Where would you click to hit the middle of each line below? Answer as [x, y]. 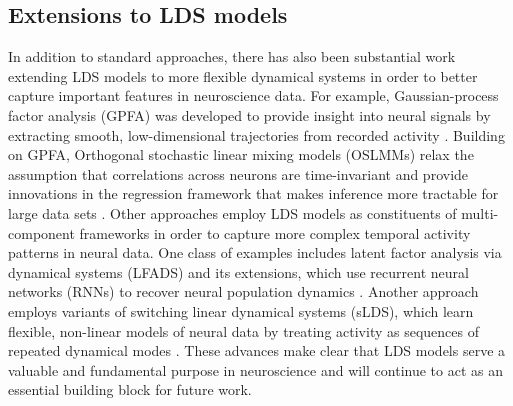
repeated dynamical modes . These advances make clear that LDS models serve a [257, 350]
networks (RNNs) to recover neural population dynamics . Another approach [243, 291]
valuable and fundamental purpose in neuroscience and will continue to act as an [255, 369]
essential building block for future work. [130, 389]
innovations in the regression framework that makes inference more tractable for [253, 193]
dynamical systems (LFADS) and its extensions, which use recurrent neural [238, 271]
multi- [480, 212]
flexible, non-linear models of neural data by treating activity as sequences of [243, 330]
